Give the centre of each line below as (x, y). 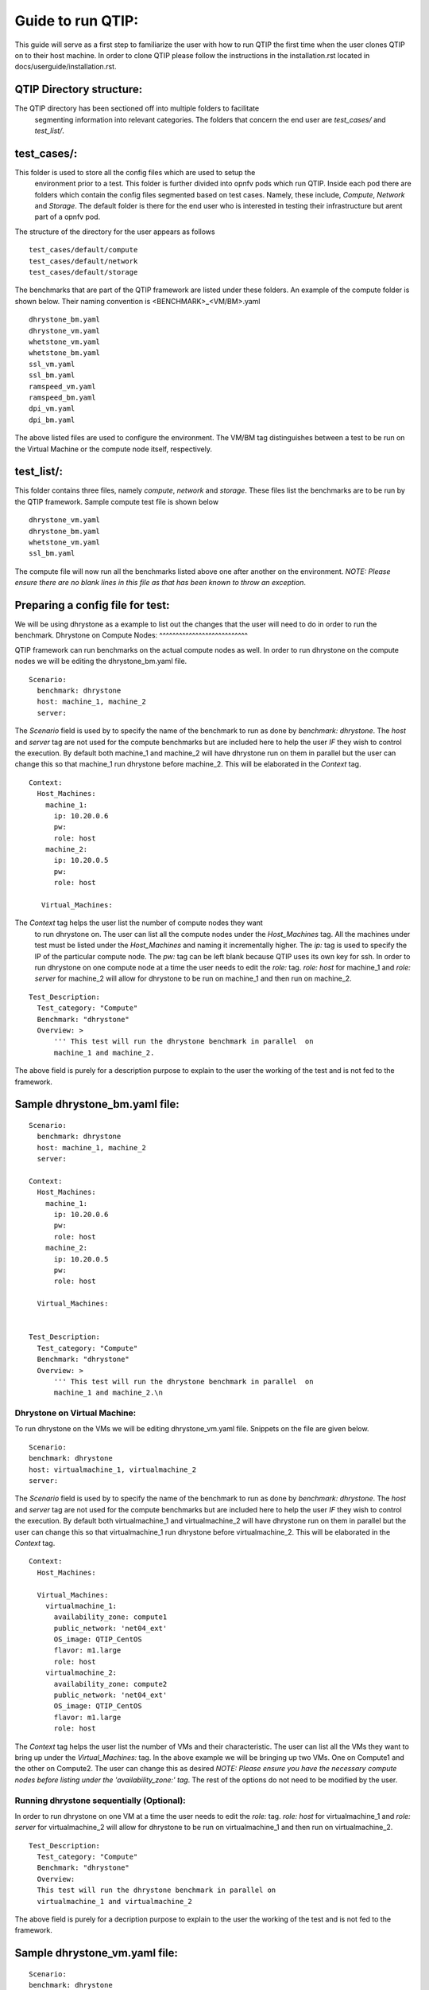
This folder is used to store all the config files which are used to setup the (135, 172)
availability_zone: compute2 (110, 1684)
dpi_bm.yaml (52, 419)
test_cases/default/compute (83, 250)
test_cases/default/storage (83, 272)
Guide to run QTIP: (77, 21)
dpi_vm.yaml (52, 409)
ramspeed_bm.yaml (62, 397)
